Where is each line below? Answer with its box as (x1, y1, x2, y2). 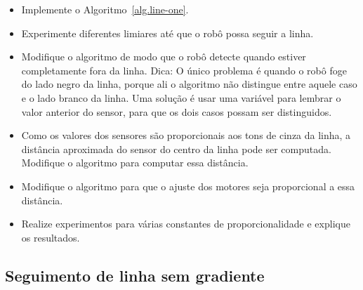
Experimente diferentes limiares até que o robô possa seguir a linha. (21, 25, 314, 40)
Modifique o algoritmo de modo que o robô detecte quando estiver (21, 49, 306, 64)
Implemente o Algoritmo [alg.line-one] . (21, 2, 189, 16)
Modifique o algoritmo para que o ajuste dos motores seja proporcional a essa (21, 178, 355, 193)
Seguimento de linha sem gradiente (5, 264, 265, 286)
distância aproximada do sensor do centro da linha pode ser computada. (21, 141, 331, 156)
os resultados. (21, 230, 80, 244)
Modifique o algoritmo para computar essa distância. (21, 155, 249, 170)
